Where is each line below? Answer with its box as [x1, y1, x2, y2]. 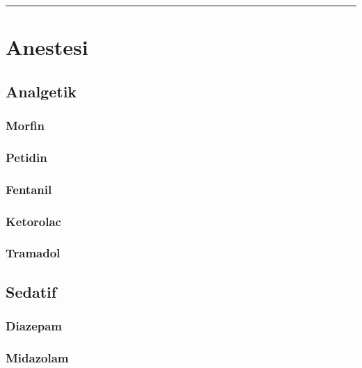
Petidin [6, 148, 47, 166]
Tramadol [6, 244, 61, 262]
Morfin [6, 117, 45, 134]
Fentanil [6, 180, 52, 198]
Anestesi [6, 33, 88, 61]
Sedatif [6, 280, 57, 302]
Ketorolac [6, 212, 61, 230]
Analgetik [6, 80, 77, 102]
